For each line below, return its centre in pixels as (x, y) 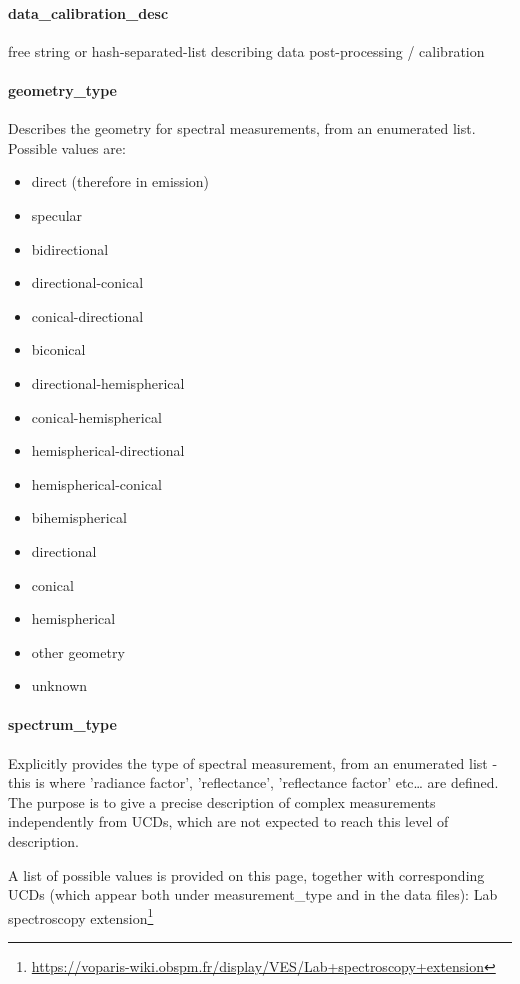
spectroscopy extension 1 (81, 916)
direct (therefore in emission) (120, 181)
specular (57, 214)
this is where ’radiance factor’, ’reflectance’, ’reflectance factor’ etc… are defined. (253, 782)
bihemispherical (79, 517)
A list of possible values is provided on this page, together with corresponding (246, 874)
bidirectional (70, 248)
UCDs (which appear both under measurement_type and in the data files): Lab (253, 894)
